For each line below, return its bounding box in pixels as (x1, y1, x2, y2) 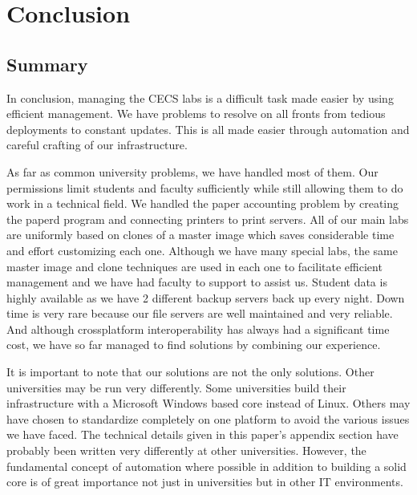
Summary (6, 51, 88, 76)
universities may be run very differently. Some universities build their (6, 379, 346, 396)
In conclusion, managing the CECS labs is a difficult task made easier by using (6, 89, 394, 106)
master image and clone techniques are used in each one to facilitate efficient (6, 258, 383, 274)
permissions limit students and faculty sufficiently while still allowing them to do (6, 179, 403, 196)
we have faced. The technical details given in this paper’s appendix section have (6, 426, 399, 443)
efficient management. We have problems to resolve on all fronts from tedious (6, 105, 386, 122)
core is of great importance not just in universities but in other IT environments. (6, 473, 403, 490)
